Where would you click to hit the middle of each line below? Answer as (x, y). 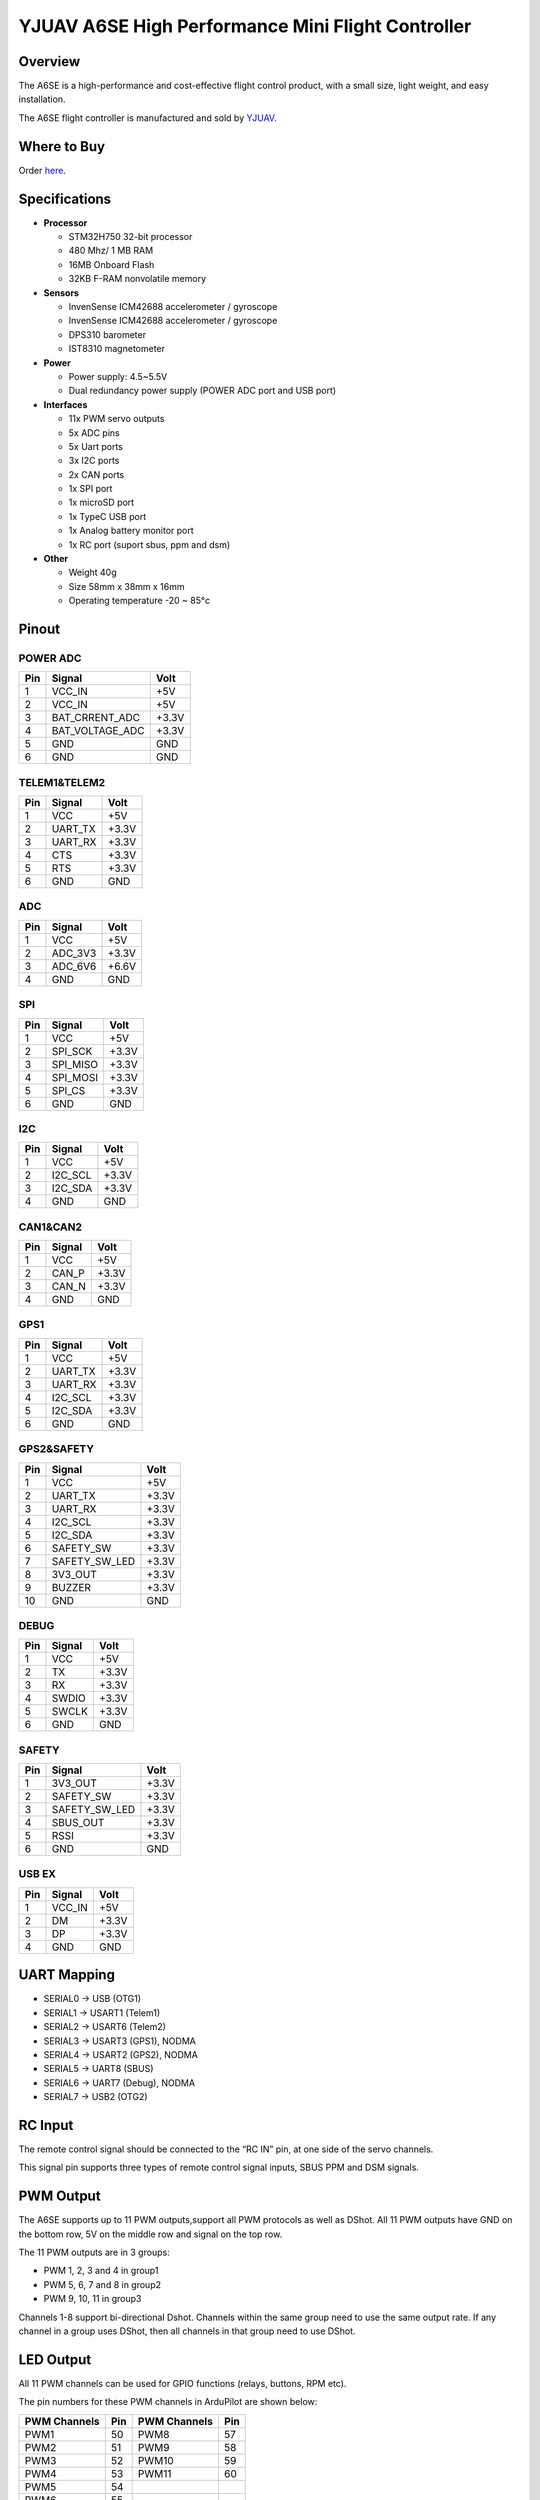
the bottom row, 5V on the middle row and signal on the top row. (150, 2234)
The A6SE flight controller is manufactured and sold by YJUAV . (147, 117)
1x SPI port (90, 489)
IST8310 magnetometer (116, 349)
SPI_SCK (72, 1051)
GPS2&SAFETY (56, 1449)
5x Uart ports (96, 446)
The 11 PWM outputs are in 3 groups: (94, 2252)
